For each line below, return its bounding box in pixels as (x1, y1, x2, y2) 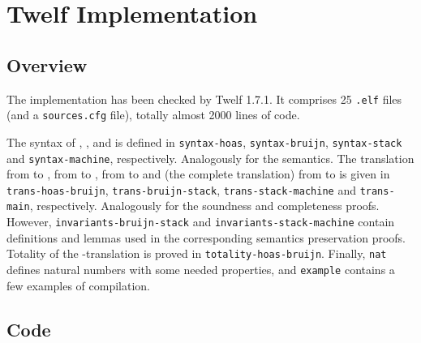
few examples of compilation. (6, 277, 151, 294)
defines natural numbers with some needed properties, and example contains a (6, 261, 395, 278)
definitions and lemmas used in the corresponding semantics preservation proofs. (6, 229, 406, 246)
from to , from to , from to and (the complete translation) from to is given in (6, 165, 390, 182)
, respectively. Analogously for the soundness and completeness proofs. (29, 197, 380, 214)
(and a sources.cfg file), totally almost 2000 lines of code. (6, 106, 300, 123)
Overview (6, 52, 88, 77)
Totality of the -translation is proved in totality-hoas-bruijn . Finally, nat (6, 245, 387, 262)
